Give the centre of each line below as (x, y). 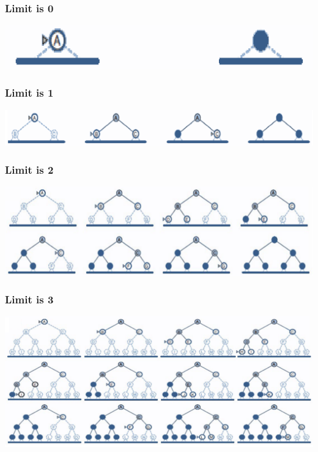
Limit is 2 (29, 169)
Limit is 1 (29, 93)
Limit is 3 (29, 299)
